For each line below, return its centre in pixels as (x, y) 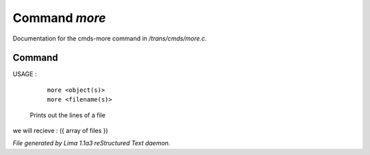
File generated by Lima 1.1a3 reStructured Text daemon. (91, 143)
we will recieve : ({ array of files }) (61, 131)
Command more (59, 18)
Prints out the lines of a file (67, 115)
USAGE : (25, 74)
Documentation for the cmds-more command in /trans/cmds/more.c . (110, 38)
